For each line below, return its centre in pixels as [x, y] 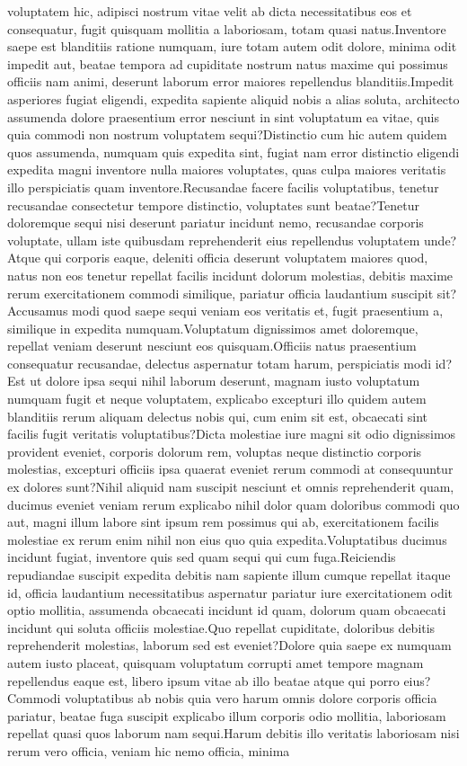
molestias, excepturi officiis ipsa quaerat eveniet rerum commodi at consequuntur [230, 469]
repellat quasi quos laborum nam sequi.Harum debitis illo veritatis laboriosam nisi [233, 733]
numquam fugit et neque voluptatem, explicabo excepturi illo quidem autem [217, 399]
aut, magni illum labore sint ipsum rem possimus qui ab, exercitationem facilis [223, 522]
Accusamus [38, 311]
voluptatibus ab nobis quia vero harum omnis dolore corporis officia [251, 698]
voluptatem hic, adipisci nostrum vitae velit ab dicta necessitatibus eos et [210, 11]
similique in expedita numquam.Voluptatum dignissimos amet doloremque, [213, 328]
